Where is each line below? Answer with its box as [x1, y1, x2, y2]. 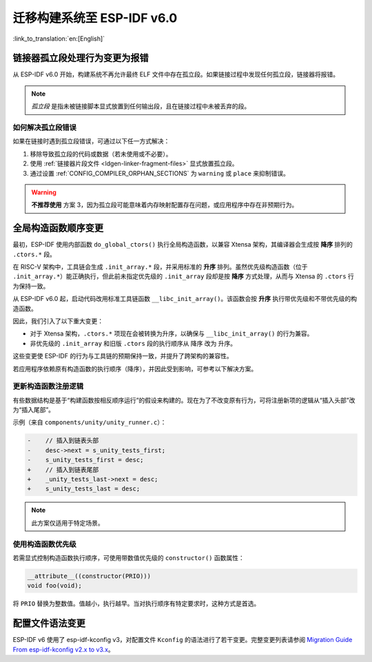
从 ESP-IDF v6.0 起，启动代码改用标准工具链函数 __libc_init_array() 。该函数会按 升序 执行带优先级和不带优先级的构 [12, 295, 358, 303]
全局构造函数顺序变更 [12, 223, 103, 234]
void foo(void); [27, 582, 83, 590]
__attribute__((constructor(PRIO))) [27, 572, 152, 580]
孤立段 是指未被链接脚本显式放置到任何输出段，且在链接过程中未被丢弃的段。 [31, 102, 251, 110]
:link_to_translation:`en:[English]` [12, 34, 105, 43]
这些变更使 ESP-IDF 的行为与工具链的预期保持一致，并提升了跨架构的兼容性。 [12, 352, 234, 360]
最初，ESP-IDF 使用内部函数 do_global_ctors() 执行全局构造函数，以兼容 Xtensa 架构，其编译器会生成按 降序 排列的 [12, 240, 353, 249]
